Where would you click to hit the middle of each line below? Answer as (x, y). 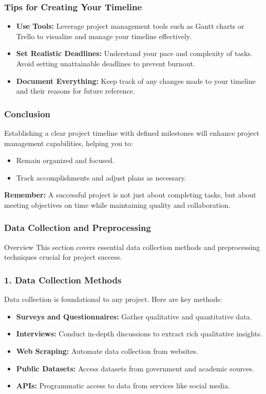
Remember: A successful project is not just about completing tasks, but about (130, 195)
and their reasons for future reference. (75, 91)
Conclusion (27, 113)
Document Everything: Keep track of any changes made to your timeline (136, 80)
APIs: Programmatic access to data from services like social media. (123, 386)
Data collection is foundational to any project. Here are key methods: (113, 299)
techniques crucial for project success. (63, 257)
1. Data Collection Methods (63, 280)
